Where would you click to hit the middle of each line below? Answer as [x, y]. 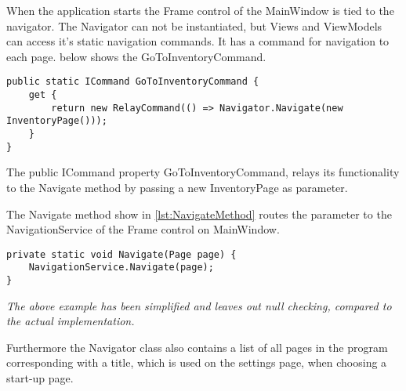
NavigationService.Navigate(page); [121, 268]
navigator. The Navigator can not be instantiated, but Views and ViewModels [194, 25]
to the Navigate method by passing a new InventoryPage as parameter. [177, 187]
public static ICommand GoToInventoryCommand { [133, 82]
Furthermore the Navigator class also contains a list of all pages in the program [197, 347]
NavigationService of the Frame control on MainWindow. [143, 229]
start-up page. [40, 378]
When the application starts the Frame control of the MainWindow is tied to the [200, 10]
